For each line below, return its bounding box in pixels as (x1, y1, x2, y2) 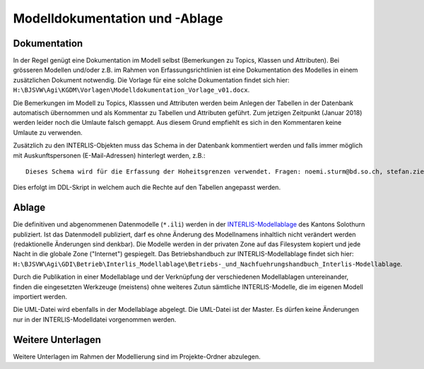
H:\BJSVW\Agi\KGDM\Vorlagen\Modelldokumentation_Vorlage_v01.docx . (13, 85, 250, 95)
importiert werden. (13, 293, 67, 301)
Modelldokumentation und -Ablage (13, 11, 223, 26)
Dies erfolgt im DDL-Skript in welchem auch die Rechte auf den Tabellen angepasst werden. (13, 183, 281, 192)
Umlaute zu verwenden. (13, 128, 83, 137)
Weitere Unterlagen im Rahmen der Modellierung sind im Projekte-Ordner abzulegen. (13, 352, 261, 361)
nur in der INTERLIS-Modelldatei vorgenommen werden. (13, 315, 177, 324)
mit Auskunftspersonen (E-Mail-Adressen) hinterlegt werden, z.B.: (13, 151, 206, 159)
